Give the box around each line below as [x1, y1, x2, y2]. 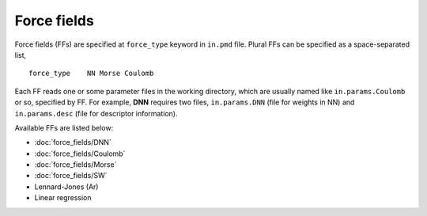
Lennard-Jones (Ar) [34, 182, 99, 191]
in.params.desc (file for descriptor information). [14, 108, 178, 118]
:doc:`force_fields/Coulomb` [34, 149, 126, 158]
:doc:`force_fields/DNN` [34, 138, 112, 147]
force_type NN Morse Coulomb [28, 69, 154, 78]
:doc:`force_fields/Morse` [34, 160, 117, 169]
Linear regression [34, 193, 92, 203]
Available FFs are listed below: [14, 123, 114, 132]
